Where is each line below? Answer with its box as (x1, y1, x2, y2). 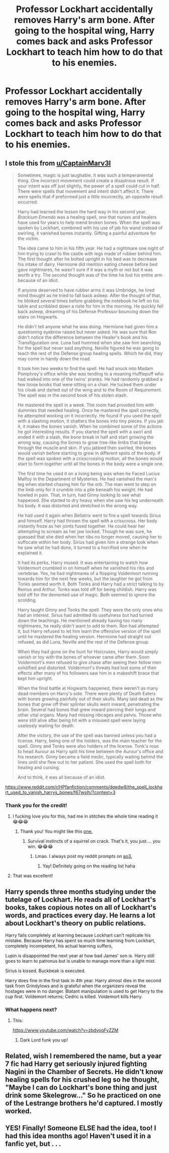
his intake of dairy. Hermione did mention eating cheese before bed (17, 261, 158, 267)
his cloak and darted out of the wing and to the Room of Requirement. (17, 387, 162, 393)
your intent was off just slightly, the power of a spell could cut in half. (17, 183, 160, 189)
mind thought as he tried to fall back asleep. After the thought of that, (17, 293, 161, 298)
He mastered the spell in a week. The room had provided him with (17, 402, 154, 408)
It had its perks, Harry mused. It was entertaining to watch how (17, 560, 148, 565)
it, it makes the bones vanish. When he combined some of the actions (17, 423, 162, 429)
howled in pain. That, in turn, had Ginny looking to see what (17, 492, 141, 498)
